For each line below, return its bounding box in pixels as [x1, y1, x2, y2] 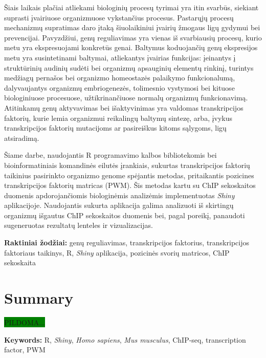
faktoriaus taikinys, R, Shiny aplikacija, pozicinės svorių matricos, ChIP [4, 247, 230, 258]
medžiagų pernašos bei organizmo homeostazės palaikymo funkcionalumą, [4, 72, 235, 83]
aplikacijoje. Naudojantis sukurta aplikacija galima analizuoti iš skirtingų [4, 200, 234, 210]
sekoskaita [4, 257, 36, 268]
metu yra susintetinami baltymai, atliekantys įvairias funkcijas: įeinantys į [4, 52, 236, 62]
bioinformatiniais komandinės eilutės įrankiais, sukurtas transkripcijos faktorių [4, 159, 250, 170]
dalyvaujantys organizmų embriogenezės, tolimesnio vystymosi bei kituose [4, 82, 235, 93]
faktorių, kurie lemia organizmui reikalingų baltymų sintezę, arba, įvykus [4, 112, 233, 123]
